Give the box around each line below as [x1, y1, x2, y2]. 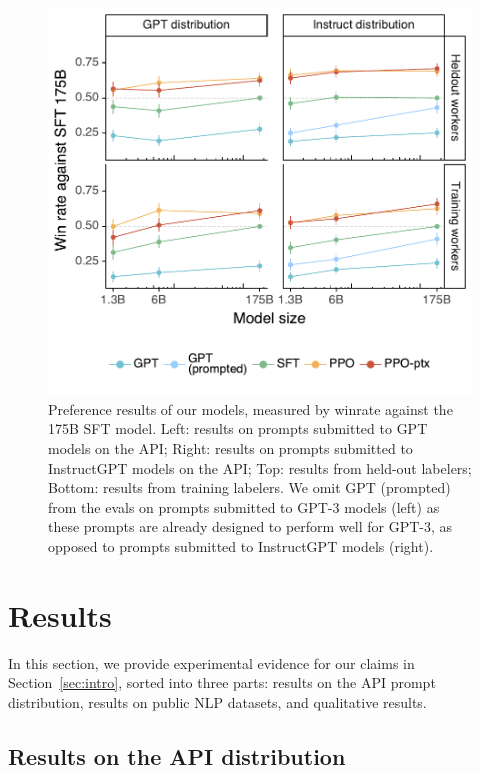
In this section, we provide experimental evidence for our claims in [8, 652, 415, 673]
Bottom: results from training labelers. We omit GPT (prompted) [48, 477, 451, 498]
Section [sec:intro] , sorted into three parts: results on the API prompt [8, 672, 436, 693]
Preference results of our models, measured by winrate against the [48, 398, 453, 419]
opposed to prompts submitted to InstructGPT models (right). [48, 535, 434, 556]
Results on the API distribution [8, 740, 346, 771]
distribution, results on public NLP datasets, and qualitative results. [8, 691, 427, 712]
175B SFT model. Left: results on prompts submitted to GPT [48, 418, 428, 439]
